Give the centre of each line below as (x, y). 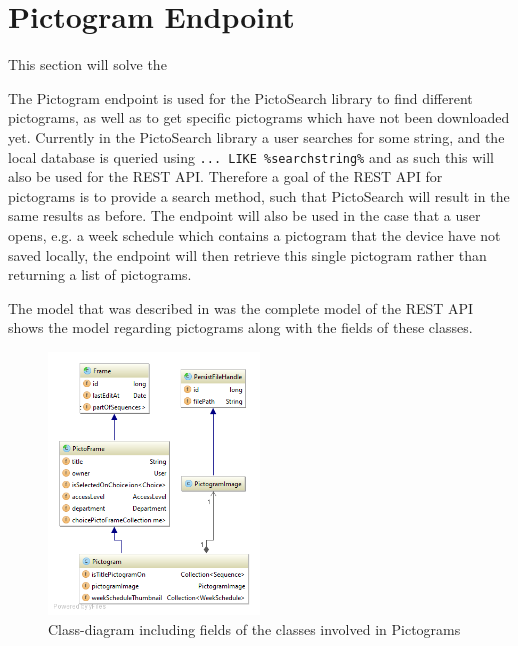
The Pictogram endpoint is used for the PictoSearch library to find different (240, 97)
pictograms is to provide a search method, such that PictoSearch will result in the (259, 195)
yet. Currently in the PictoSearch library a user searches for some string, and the (256, 136)
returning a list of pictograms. (100, 274)
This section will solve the (87, 64)
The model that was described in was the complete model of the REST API (241, 307)
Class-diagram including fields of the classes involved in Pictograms (254, 628)
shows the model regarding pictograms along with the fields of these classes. (240, 327)
